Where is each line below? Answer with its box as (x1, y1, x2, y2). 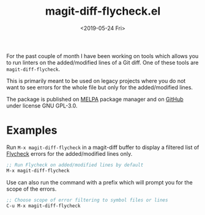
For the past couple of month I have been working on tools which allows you (6, 52, 199, 59)
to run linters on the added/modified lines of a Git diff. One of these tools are (6, 59, 199, 66)
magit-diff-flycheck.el (45, 4, 161, 18)
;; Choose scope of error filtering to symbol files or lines (6, 197, 168, 203)
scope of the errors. (6, 185, 57, 192)
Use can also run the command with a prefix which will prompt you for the (6, 178, 193, 186)
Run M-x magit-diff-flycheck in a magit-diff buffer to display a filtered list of (6, 144, 199, 151)
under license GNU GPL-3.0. (6, 102, 78, 109)
